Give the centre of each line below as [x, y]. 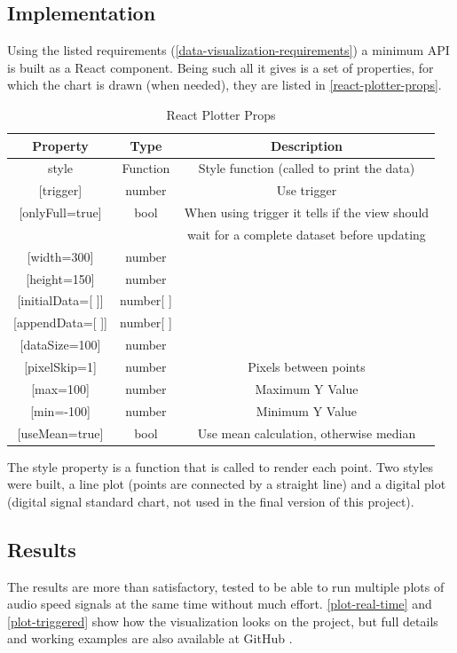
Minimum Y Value [307, 410]
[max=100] [60, 388]
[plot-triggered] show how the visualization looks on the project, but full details [223, 621]
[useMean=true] [60, 433]
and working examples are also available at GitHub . [150, 638]
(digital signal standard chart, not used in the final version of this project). [211, 501]
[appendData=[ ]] [61, 323]
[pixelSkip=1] [60, 367]
